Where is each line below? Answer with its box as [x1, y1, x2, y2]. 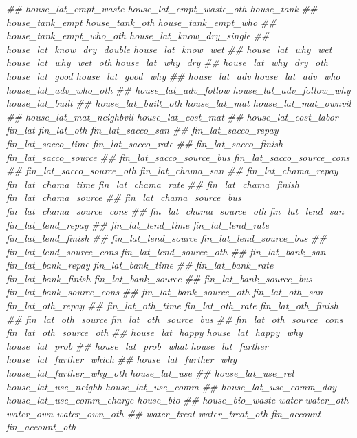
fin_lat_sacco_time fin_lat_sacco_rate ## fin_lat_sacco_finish [6, 136, 283, 150]
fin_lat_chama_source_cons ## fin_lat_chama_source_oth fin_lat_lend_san [6, 203, 344, 218]
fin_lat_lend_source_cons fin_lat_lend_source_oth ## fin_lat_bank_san [6, 244, 326, 258]
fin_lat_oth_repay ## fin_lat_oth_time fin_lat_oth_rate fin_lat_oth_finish [6, 298, 338, 313]
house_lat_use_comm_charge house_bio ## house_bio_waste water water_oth [6, 393, 349, 407]
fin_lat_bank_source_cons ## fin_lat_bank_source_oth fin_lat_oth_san [6, 284, 323, 299]
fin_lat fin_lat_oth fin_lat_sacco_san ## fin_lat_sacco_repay [6, 123, 279, 137]
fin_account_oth [6, 419, 76, 434]
